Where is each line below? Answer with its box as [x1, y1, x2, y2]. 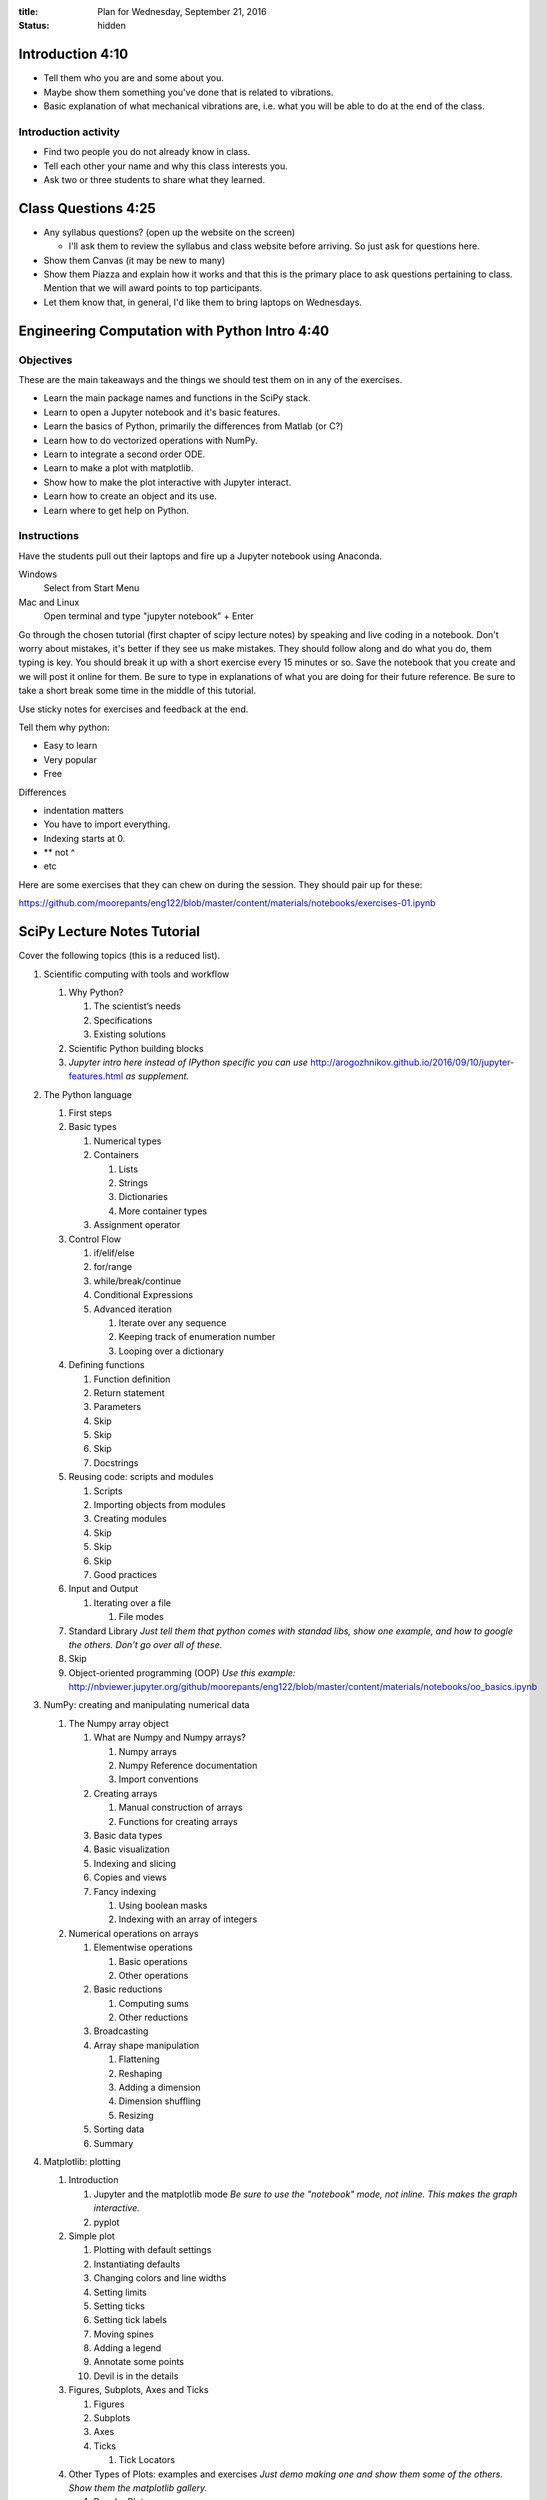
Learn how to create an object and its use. [43, 490, 217, 502]
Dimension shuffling [118, 2095, 201, 2107]
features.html [68, 1070, 124, 1082]
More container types [118, 1205, 208, 1217]
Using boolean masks [118, 1899, 208, 1911]
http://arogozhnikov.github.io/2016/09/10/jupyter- [310, 1056, 515, 1068]
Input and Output [68, 1583, 139, 1595]
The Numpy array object [68, 1717, 169, 1729]
